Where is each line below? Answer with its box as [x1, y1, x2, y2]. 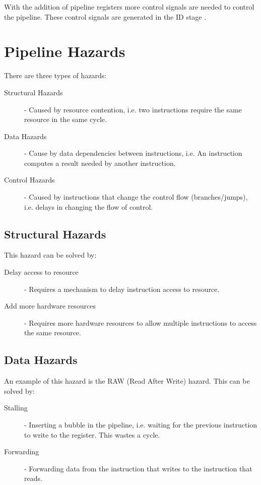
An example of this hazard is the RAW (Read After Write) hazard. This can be [4, 376, 250, 386]
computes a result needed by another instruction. [24, 157, 176, 168]
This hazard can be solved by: [4, 250, 97, 260]
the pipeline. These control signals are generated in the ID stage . [4, 11, 207, 22]
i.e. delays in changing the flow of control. [24, 201, 153, 212]
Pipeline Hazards [4, 41, 125, 62]
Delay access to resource [4, 267, 79, 277]
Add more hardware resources [4, 300, 96, 311]
